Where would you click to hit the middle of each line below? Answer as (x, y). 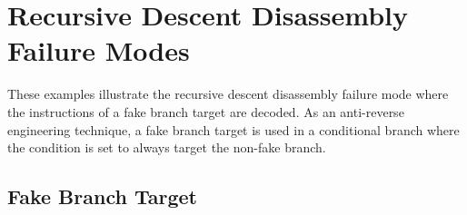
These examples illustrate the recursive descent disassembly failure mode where (228, 94)
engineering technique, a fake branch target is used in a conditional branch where (233, 129)
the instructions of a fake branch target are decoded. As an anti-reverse (206, 111)
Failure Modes (99, 50)
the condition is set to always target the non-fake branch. (167, 147)
